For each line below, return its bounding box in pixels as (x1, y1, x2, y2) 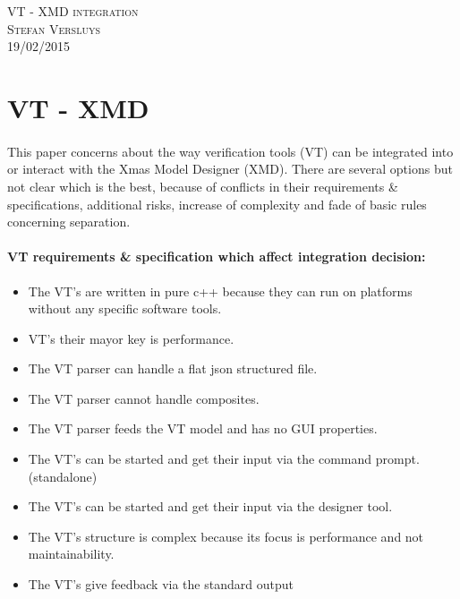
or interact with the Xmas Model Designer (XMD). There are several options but (7, 159, 453, 178)
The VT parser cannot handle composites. (28, 389, 260, 407)
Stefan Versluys (7, 19, 100, 38)
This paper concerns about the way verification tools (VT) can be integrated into (7, 141, 454, 160)
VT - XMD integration (7, 2, 139, 20)
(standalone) (28, 466, 98, 485)
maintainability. (28, 544, 115, 563)
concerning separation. (7, 212, 131, 231)
